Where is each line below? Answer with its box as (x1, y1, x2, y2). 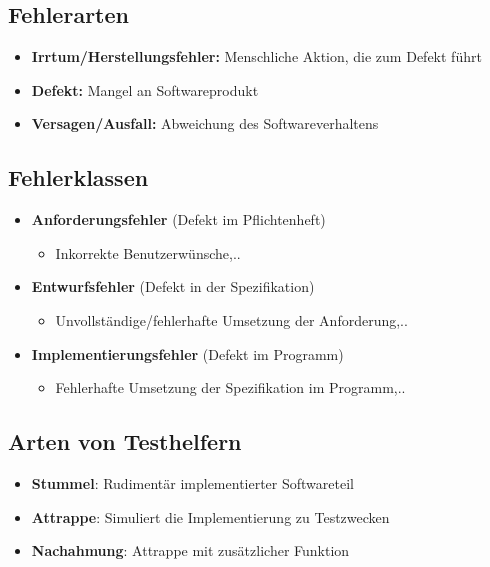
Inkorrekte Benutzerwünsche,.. (55, 242, 241, 263)
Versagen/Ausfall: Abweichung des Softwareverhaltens (31, 113, 379, 134)
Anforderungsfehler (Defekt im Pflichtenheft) (31, 209, 326, 230)
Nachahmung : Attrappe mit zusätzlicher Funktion (31, 540, 350, 561)
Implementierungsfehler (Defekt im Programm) (31, 343, 344, 364)
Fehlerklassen (8, 162, 149, 193)
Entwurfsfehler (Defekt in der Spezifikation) (31, 276, 315, 297)
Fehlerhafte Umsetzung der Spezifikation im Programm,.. (55, 377, 406, 398)
